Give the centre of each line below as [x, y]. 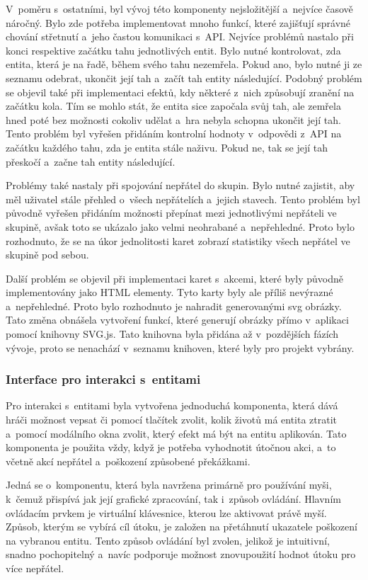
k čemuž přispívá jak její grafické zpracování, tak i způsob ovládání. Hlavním [173, 499]
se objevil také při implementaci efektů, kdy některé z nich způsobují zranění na [180, 92]
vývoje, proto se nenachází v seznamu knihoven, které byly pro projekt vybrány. [180, 347]
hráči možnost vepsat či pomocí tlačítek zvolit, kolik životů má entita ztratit [172, 420]
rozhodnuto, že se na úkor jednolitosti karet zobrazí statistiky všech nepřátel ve [178, 240]
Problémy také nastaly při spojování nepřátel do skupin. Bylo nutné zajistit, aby [180, 185]
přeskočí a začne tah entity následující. [91, 161]
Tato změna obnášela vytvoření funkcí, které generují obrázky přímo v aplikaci [177, 320]
